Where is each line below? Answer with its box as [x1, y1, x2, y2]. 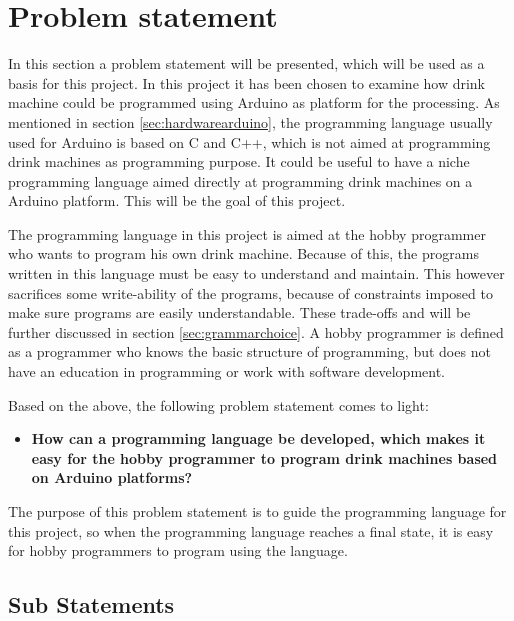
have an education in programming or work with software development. [8, 361, 445, 382]
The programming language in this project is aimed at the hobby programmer [8, 223, 486, 244]
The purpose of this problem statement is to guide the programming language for [8, 501, 507, 521]
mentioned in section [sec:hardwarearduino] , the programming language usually [8, 111, 493, 132]
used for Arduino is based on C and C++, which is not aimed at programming [8, 131, 491, 152]
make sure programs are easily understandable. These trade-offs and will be [8, 302, 471, 323]
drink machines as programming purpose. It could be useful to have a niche [8, 151, 470, 172]
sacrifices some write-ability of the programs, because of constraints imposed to [8, 282, 493, 303]
